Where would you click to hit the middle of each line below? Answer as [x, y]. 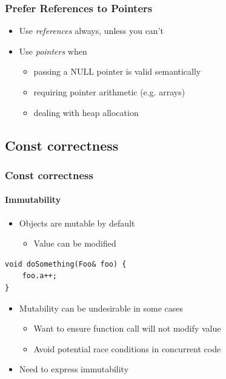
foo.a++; [39, 276]
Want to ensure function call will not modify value [127, 328]
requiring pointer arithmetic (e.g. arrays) [109, 92]
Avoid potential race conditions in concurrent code [127, 348]
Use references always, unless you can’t [91, 31]
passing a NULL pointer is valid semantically [117, 71]
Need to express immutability [74, 369]
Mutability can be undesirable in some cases [101, 308]
